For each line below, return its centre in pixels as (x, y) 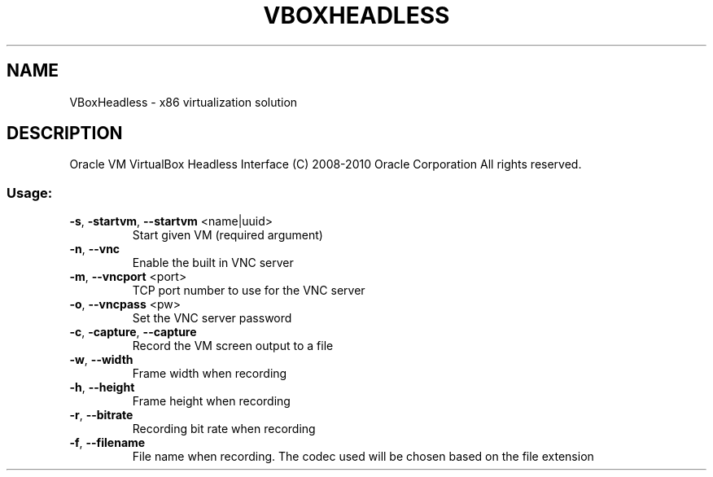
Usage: (30, 193)
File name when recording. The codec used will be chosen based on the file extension (363, 457)
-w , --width (101, 360)
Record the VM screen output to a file (233, 346)
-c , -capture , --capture (133, 332)
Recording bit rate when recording (224, 429)
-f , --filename (107, 443)
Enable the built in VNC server (213, 263)
